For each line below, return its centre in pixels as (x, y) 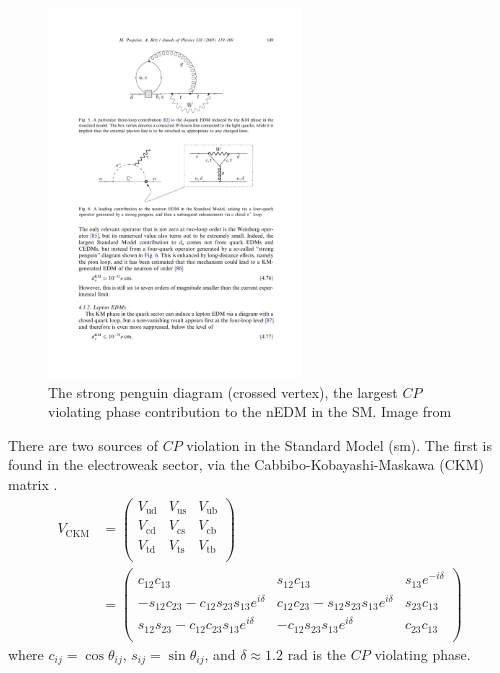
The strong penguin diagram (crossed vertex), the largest (223, 391)
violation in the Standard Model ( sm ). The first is (339, 444)
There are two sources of (83, 444)
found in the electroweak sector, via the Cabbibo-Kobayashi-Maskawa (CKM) (246, 464)
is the (329, 653)
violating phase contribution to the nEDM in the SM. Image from (250, 411)
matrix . (33, 483)
